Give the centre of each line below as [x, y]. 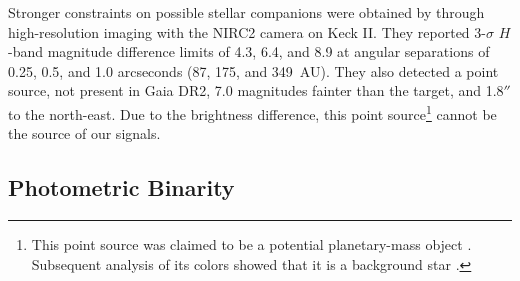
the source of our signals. [84, 133]
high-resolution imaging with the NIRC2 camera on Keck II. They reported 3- [247, 31]
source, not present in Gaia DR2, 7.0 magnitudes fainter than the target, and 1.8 [256, 90]
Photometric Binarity [121, 187]
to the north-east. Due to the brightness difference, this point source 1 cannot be [252, 112]
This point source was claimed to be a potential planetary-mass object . [251, 244]
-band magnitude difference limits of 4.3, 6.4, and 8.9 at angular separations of [249, 51]
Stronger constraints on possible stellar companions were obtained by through [246, 12]
